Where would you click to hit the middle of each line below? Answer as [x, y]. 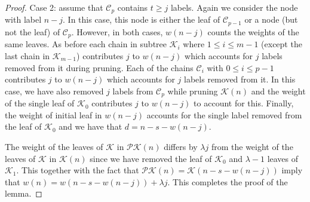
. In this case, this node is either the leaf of [142, 19]
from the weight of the [252, 146]
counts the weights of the [253, 31]
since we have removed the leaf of [151, 158]
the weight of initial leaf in [53, 114]
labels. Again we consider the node [234, 7]
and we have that [90, 126]
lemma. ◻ [24, 193]
